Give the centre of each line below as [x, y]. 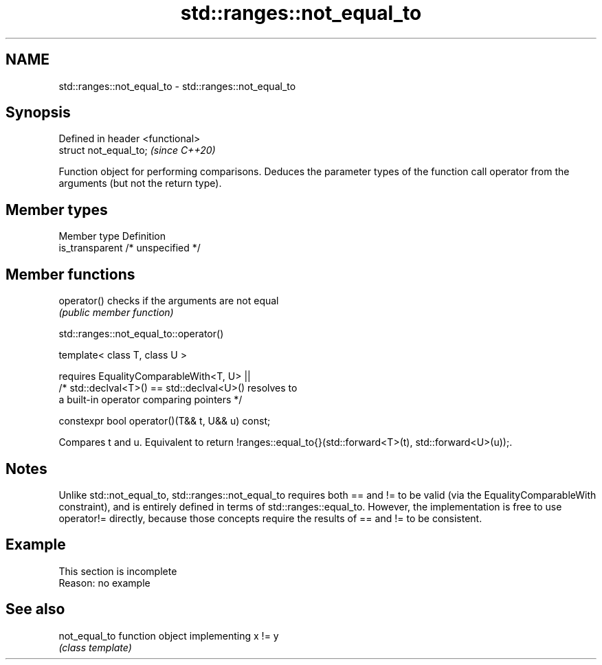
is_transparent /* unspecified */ [130, 248]
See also [35, 609]
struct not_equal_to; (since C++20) [137, 150]
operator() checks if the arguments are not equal [169, 301]
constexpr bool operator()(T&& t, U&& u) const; [165, 421]
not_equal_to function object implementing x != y [169, 635]
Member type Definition [112, 236]
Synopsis [38, 113]
